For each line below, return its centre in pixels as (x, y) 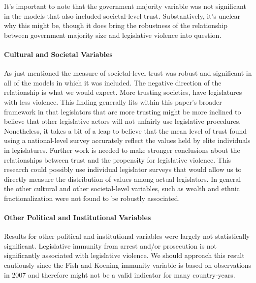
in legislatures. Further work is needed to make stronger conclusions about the (122, 150)
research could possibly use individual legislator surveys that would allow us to (123, 169)
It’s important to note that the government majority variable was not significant (125, 6)
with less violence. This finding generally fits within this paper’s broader (113, 101)
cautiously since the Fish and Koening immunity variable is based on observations (128, 265)
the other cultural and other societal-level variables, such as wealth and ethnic (122, 188)
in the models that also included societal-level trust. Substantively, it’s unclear (122, 15)
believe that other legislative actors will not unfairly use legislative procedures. (123, 121)
